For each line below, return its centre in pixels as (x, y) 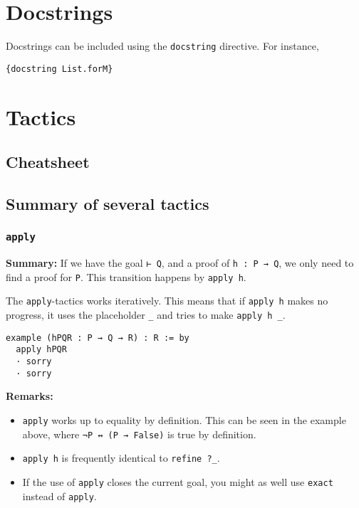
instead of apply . (59, 496)
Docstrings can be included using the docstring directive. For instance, (162, 46)
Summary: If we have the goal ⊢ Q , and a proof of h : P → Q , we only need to (180, 263)
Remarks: (30, 396)
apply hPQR (41, 350)
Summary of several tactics (108, 203)
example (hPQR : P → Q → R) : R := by (98, 338)
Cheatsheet (48, 162)
